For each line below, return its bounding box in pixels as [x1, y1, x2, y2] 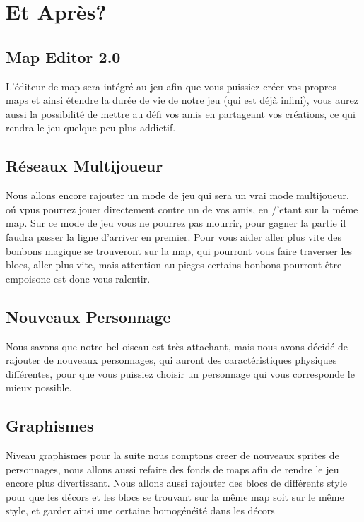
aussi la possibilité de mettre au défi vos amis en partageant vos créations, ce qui [6, 106, 356, 121]
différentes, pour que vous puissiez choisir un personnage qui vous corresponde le [6, 366, 355, 381]
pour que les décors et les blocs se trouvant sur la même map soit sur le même [6, 489, 344, 504]
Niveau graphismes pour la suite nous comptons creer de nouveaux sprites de [6, 448, 339, 463]
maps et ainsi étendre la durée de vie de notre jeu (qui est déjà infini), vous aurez [6, 93, 358, 107]
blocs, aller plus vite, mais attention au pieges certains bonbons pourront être [6, 257, 342, 272]
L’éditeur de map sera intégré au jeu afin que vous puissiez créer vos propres [6, 78, 336, 93]
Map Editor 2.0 [6, 45, 121, 67]
